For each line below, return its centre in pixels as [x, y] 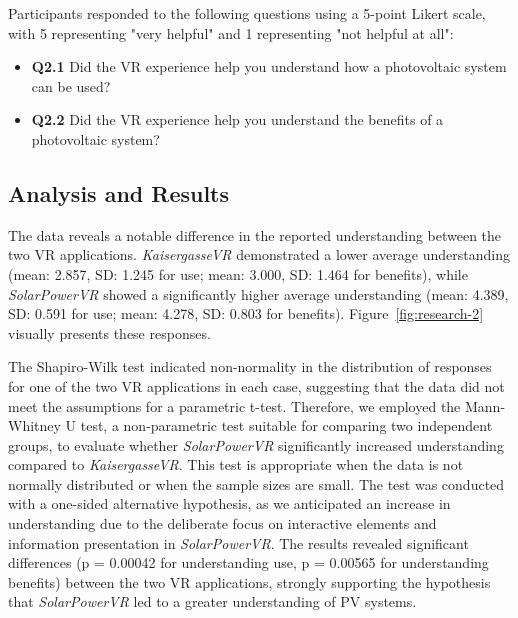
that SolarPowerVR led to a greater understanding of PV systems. [212, 601]
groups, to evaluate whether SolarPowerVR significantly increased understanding [256, 444]
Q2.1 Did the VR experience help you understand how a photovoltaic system [269, 66]
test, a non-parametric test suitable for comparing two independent [286, 425]
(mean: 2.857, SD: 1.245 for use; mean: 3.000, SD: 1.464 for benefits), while [238, 273]
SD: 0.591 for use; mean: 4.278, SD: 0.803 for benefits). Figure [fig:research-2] [246, 313]
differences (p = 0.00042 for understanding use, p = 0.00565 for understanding [248, 562]
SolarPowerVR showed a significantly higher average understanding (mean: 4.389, [258, 293]
